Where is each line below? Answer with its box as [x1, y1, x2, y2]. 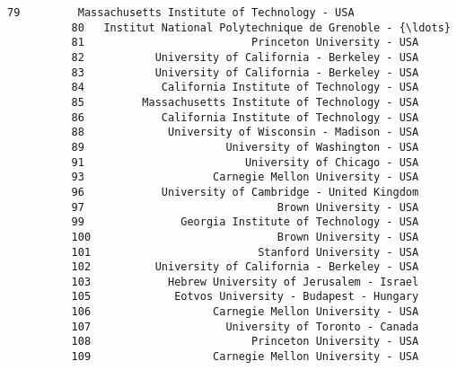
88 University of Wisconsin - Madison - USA [71, 126, 419, 139]
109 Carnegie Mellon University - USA [71, 350, 419, 364]
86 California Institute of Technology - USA [71, 110, 419, 124]
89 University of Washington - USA [71, 140, 419, 154]
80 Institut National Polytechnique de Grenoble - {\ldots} [71, 21, 451, 34]
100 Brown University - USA [71, 230, 419, 243]
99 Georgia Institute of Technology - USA [71, 216, 419, 229]
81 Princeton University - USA [71, 36, 419, 49]
